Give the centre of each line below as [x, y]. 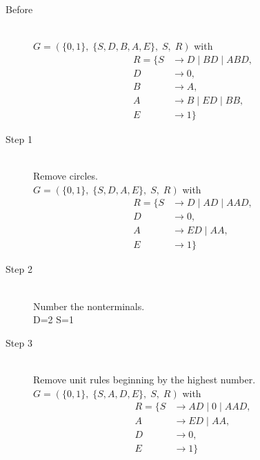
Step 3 [19, 342]
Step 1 [19, 138]
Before [19, 9]
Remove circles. [66, 176]
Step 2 [19, 269]
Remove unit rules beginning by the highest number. [144, 379]
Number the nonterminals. [89, 306]
